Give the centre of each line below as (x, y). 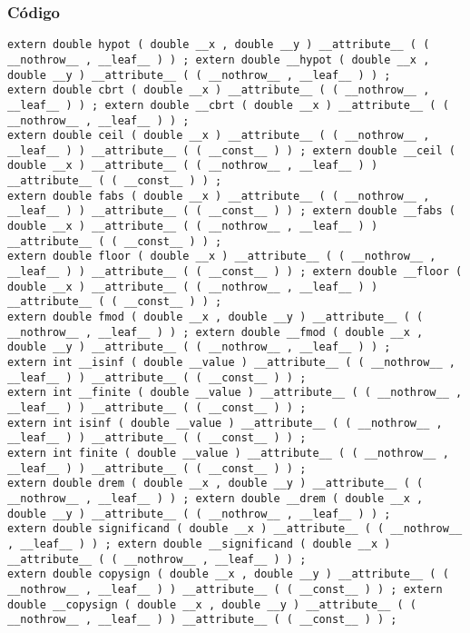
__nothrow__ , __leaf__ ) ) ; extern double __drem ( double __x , (215, 498)
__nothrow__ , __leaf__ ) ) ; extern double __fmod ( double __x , (215, 332)
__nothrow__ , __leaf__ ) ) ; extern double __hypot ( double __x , (219, 59)
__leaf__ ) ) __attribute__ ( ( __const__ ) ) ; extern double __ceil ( (231, 150)
